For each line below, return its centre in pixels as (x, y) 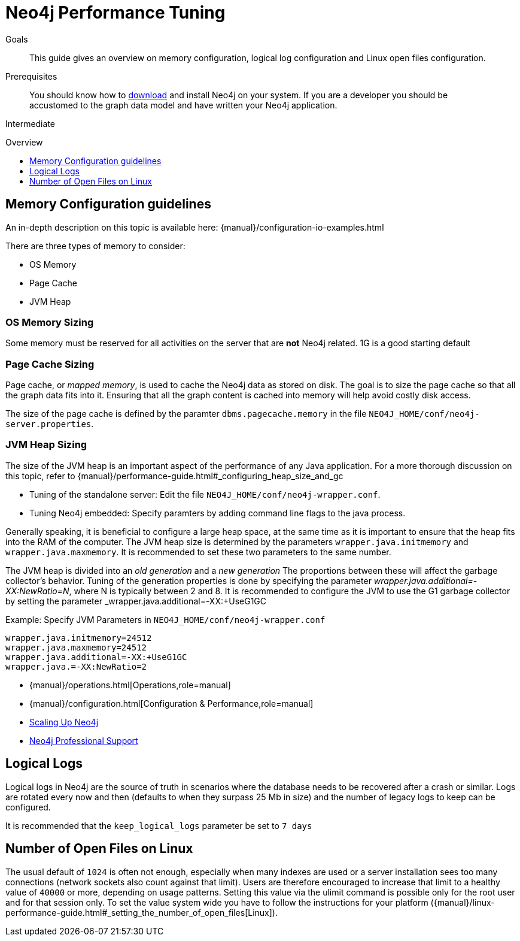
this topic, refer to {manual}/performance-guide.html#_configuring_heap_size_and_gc (174, 476)
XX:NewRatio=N (37, 591)
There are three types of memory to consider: (95, 246)
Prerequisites (31, 76)
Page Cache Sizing (50, 364)
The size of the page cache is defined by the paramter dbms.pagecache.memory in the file (186, 414)
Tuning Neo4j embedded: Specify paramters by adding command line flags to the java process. (218, 513)
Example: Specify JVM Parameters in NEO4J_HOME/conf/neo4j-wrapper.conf (165, 619)
